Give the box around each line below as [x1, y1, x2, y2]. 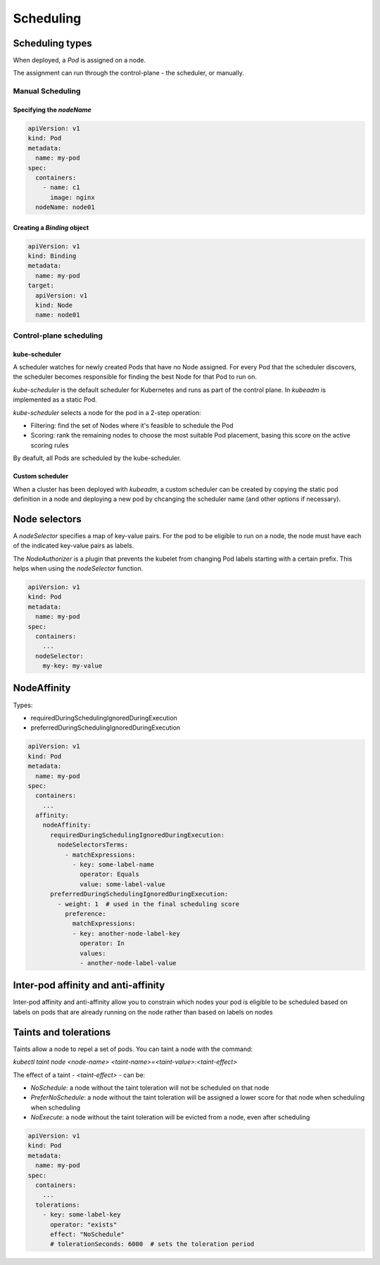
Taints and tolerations [13, 1026, 111, 1038]
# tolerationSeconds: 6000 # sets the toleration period [50, 1240, 255, 1248]
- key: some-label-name [72, 860, 155, 869]
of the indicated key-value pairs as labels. [13, 542, 134, 550]
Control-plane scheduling [13, 331, 103, 341]
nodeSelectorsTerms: [57, 841, 129, 849]
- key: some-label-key [42, 1211, 121, 1219]
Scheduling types [13, 37, 93, 49]
